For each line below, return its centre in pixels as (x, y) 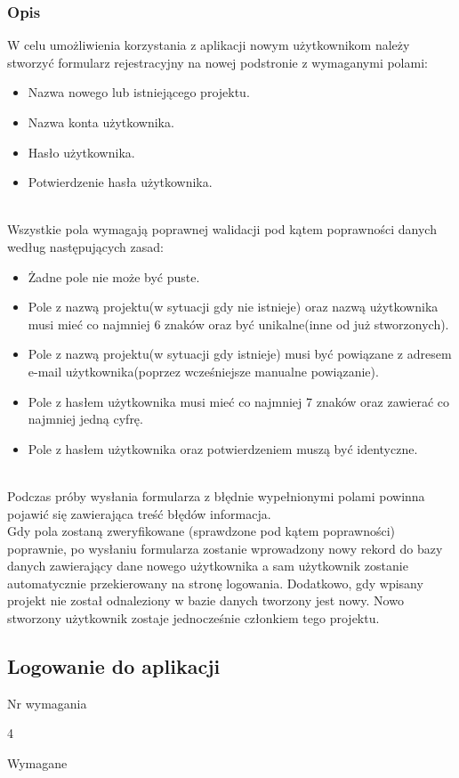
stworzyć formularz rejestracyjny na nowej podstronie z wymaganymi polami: (217, 62)
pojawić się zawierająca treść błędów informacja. (139, 513)
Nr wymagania (47, 703)
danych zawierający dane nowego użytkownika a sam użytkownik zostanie (208, 566)
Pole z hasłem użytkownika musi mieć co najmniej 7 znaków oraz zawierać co (239, 401)
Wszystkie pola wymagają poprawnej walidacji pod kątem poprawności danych (222, 229)
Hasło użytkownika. (81, 152)
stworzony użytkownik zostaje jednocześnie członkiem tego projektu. (193, 618)
